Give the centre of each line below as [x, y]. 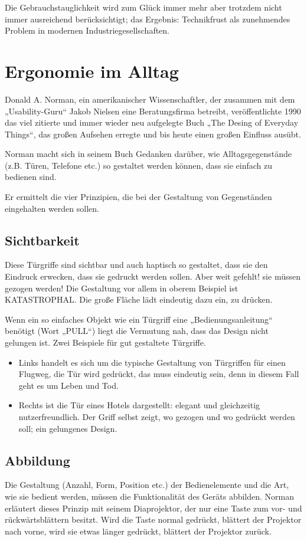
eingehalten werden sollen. [52, 208]
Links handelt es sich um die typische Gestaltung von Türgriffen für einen [152, 362]
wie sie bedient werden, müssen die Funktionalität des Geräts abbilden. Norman [150, 496]
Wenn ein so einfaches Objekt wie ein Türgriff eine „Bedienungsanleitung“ [139, 319]
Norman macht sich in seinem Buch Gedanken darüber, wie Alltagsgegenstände [148, 154]
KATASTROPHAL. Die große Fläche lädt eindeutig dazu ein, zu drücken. [139, 299]
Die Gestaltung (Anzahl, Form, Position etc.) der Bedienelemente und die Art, [147, 485]
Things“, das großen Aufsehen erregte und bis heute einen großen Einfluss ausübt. [153, 134]
